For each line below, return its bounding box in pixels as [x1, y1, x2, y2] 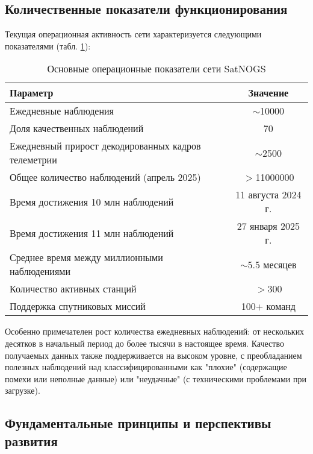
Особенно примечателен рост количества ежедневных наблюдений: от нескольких [5, 325, 305, 338]
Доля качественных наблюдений [10, 121, 144, 136]
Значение [248, 86, 289, 100]
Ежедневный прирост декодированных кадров [10, 139, 201, 153]
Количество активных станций [10, 282, 137, 296]
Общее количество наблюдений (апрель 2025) [10, 170, 201, 184]
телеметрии [10, 153, 57, 167]
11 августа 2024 [235, 188, 302, 202]
